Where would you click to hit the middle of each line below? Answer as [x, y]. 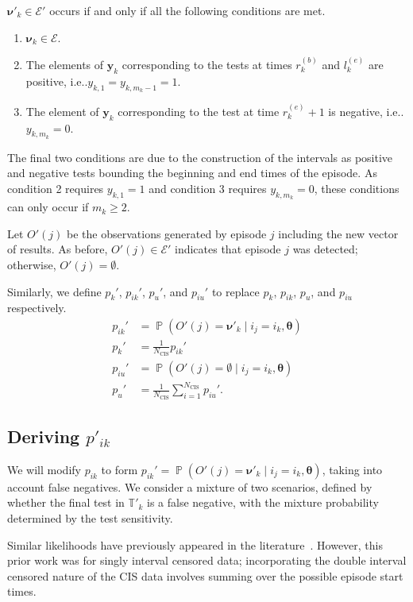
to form [120, 469]
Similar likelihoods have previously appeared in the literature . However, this [195, 544]
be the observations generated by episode [167, 233]
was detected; [325, 249]
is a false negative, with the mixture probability [263, 502]
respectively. [37, 308]
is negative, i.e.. [366, 111]
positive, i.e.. [57, 81]
